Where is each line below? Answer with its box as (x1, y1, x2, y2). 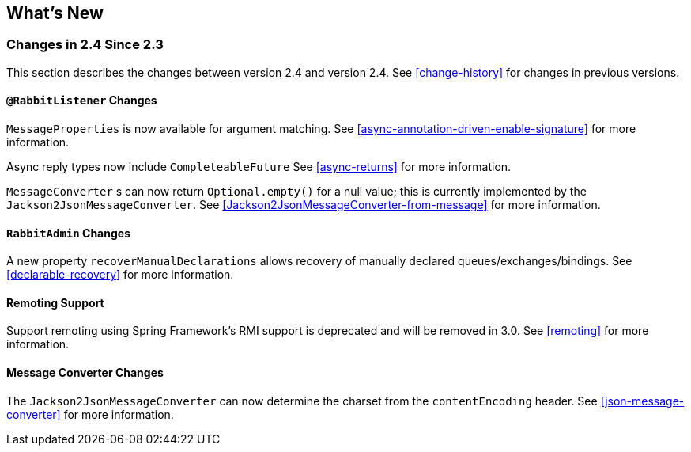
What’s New (6, 3, 104, 23)
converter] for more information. (6, 407, 174, 421)
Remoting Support (6, 295, 104, 310)
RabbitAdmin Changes (6, 226, 130, 240)
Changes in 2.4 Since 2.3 (6, 36, 164, 53)
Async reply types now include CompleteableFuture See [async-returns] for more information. (6, 160, 512, 174)
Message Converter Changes (6, 366, 164, 380)
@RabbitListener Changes (6, 93, 157, 108)
